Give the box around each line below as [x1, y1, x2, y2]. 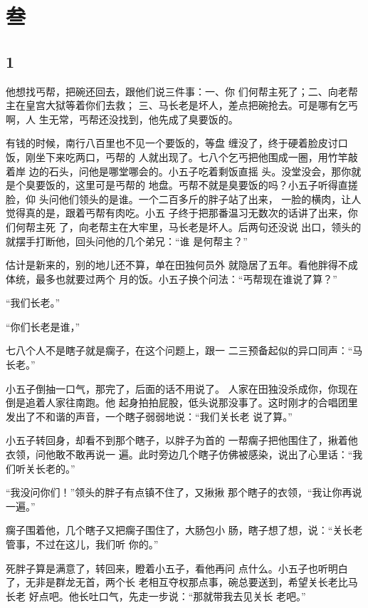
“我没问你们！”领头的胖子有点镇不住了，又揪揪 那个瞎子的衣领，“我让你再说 [6, 485, 362, 500]
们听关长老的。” [6, 460, 75, 475]
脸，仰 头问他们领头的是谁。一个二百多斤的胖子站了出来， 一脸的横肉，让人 [6, 191, 362, 206]
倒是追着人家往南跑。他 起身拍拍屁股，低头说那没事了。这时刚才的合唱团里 [6, 395, 358, 410]
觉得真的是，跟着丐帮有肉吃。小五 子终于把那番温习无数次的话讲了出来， [6, 205, 348, 220]
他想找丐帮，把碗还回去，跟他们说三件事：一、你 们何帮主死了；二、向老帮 [6, 83, 358, 98]
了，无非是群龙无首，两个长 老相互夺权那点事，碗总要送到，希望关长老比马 [6, 574, 358, 589]
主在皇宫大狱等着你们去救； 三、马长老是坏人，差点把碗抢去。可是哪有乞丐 [6, 98, 358, 113]
